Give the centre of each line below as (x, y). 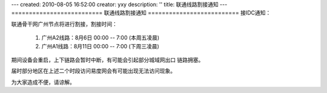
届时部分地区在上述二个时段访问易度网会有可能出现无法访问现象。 (93, 71)
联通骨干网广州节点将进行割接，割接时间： (64, 24)
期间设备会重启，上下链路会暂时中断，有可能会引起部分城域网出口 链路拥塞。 (107, 60)
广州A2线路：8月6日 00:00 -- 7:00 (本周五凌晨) (101, 38)
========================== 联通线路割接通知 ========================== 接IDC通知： (141, 13)
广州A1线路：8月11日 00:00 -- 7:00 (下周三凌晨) (101, 46)
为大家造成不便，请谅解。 (43, 82)
